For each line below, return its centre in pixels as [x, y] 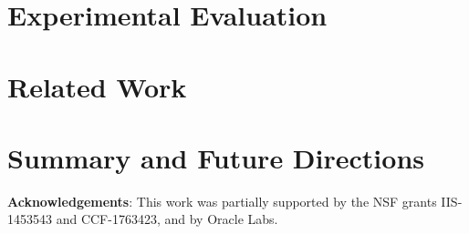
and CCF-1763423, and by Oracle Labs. [167, 219]
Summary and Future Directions [216, 157]
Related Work [97, 86]
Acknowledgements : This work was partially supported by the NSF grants [222, 201]
